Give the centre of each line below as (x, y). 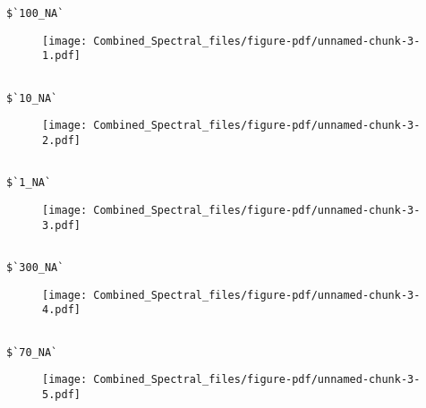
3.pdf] (61, 225)
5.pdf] (61, 394)
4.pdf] (61, 310)
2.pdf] (61, 140)
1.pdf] (61, 56)
